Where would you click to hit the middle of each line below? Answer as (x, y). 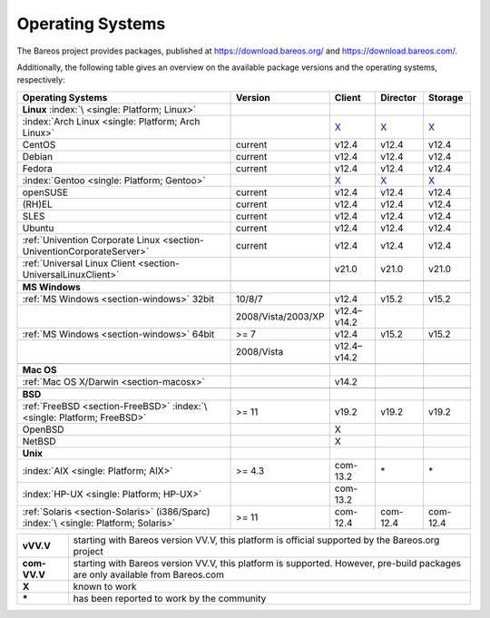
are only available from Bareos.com (148, 574)
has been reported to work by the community (170, 598)
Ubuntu (38, 228)
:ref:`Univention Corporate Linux (91, 240)
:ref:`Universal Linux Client (79, 263)
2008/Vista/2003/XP (280, 316)
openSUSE (45, 192)
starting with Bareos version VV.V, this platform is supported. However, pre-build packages (267, 563)
